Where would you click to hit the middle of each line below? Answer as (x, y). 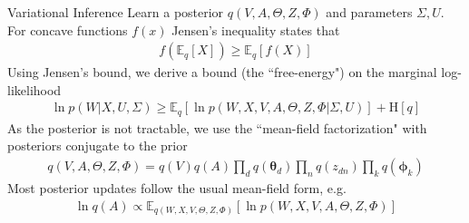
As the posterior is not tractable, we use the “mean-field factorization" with (217, 127)
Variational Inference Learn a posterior (116, 12)
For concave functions (68, 29)
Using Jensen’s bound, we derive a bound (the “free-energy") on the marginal (222, 72)
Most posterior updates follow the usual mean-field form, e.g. (177, 188)
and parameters (369, 12)
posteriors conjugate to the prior (98, 145)
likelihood (34, 89)
